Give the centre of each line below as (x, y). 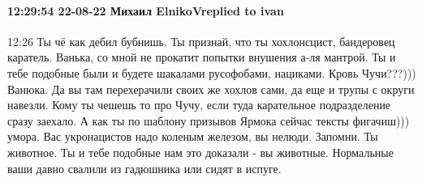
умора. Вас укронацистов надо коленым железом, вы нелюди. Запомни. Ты (193, 136)
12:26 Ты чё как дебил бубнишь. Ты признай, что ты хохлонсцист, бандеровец (201, 41)
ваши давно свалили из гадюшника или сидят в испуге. (144, 168)
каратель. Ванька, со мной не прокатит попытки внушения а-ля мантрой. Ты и (202, 57)
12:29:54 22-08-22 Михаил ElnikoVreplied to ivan (146, 10)
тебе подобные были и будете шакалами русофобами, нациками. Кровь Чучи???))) (212, 72)
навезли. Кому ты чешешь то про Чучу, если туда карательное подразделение (199, 105)
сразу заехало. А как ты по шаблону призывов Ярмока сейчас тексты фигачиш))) (209, 120)
